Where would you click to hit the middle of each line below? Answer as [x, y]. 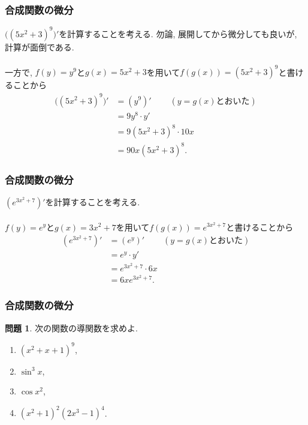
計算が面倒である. [40, 47]
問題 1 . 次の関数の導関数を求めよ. [71, 327]
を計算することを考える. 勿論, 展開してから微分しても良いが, [178, 33]
